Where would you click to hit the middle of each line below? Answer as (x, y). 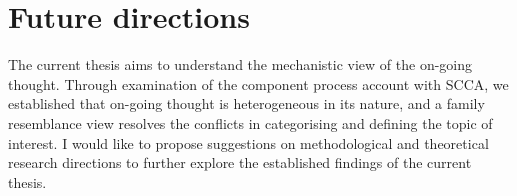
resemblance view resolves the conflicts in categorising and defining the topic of (250, 122)
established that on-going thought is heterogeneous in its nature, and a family (246, 103)
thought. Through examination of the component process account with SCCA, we (258, 83)
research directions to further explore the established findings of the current (240, 162)
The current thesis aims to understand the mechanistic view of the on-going (240, 64)
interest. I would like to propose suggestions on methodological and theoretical (248, 142)
